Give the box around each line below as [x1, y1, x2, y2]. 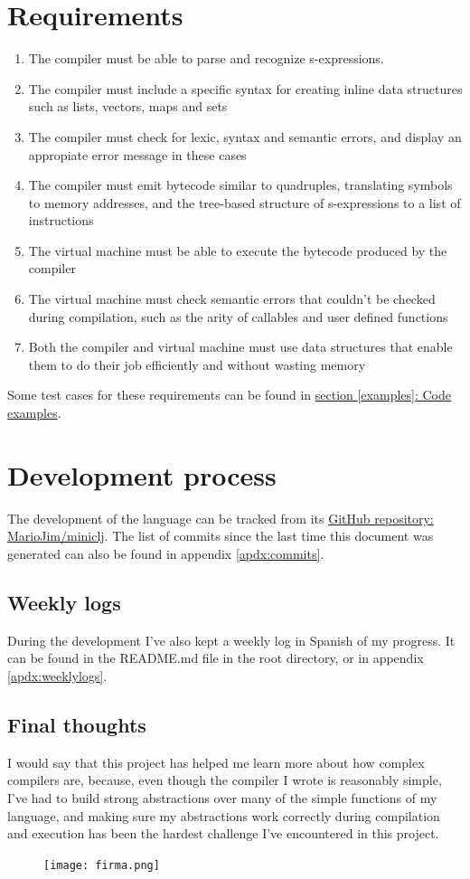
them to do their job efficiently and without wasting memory [28, 354, 366, 373]
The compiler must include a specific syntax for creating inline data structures [28, 79, 463, 98]
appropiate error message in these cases [28, 145, 247, 164]
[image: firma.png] [43, 858, 160, 872]
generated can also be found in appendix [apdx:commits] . [7, 543, 324, 562]
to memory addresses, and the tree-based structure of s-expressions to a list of [28, 193, 461, 212]
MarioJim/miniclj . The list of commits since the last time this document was [7, 526, 434, 545]
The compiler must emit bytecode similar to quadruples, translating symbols [28, 175, 453, 194]
